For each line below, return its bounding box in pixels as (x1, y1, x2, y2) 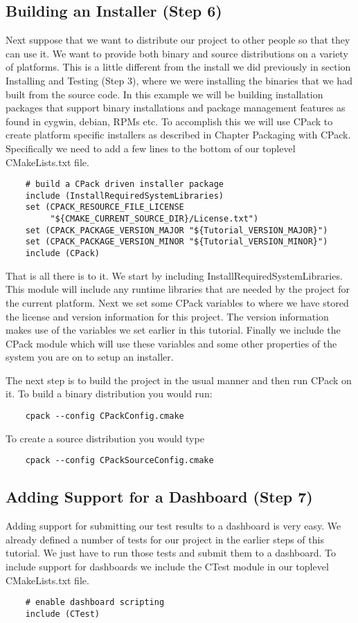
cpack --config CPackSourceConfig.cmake (25, 455, 214, 466)
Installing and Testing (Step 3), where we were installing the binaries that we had (6, 73, 352, 87)
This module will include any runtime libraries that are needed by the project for (6, 282, 350, 296)
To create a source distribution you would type (6, 431, 204, 445)
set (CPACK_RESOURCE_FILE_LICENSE (25, 202, 184, 213)
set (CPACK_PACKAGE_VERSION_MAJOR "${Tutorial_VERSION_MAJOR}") (25, 225, 328, 235)
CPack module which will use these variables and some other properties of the (6, 336, 337, 350)
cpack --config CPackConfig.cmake (25, 411, 184, 422)
